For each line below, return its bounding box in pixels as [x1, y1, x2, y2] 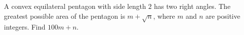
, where [153, 10, 175, 21]
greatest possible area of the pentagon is [4, 10, 125, 21]
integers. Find [4, 22, 46, 32]
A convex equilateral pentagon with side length [4, 1, 146, 11]
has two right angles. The [154, 1, 231, 11]
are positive [205, 10, 241, 21]
